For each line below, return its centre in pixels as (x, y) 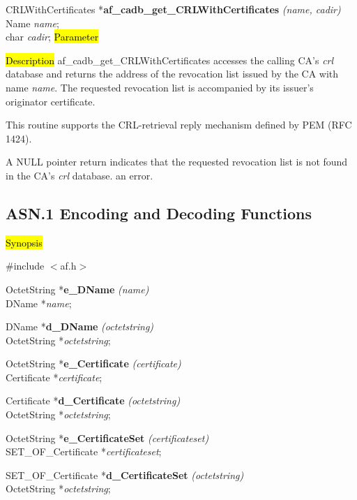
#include (25, 266)
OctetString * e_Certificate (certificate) (93, 363)
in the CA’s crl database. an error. (79, 175)
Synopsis (24, 242)
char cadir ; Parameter (52, 37)
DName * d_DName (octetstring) (80, 326)
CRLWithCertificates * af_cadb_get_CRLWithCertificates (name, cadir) (173, 9)
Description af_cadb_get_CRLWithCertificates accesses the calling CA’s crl (170, 60)
